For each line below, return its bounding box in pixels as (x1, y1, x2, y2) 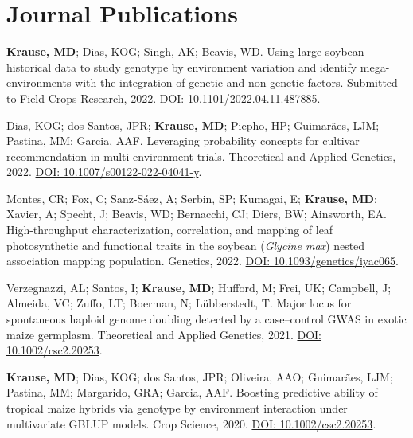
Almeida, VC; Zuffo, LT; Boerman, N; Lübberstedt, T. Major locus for (6, 295, 352, 311)
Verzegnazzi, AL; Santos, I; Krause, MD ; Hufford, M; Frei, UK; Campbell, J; (6, 279, 392, 295)
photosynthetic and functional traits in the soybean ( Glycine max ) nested (6, 237, 365, 253)
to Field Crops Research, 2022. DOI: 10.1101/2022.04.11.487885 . (6, 89, 321, 106)
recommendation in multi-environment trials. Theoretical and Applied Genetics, (6, 147, 396, 164)
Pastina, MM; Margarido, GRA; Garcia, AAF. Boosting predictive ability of (6, 384, 378, 401)
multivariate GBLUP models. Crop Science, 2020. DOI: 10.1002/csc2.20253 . (6, 415, 376, 432)
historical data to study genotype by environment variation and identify (6, 58, 357, 75)
